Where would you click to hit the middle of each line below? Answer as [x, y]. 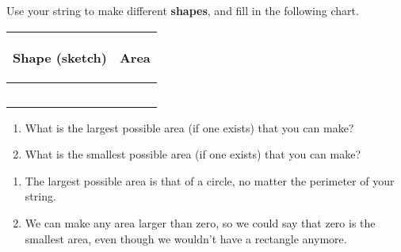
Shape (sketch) [60, 57]
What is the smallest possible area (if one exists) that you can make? [193, 154]
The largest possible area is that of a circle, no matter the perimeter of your [210, 180]
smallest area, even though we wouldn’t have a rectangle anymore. [186, 238]
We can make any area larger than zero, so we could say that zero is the [200, 222]
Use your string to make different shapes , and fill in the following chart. [183, 10]
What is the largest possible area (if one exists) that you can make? [189, 127]
